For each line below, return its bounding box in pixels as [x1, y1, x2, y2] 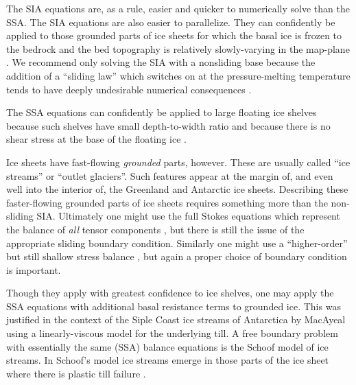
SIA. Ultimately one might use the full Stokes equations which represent [36, 209, 340, 223]
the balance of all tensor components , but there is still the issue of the [6, 222, 305, 236]
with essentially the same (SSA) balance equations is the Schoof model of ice [6, 339, 329, 353]
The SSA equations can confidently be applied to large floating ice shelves [6, 105, 317, 119]
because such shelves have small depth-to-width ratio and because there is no [6, 118, 331, 132]
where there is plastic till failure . [6, 366, 146, 380]
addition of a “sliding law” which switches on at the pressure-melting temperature [6, 68, 351, 82]
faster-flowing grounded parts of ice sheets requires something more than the [6, 195, 328, 209]
